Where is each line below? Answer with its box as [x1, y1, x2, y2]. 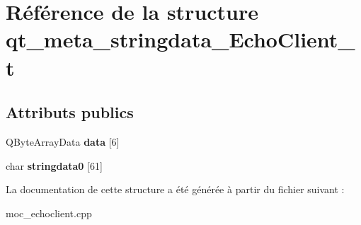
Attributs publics [6, 101, 134, 123]
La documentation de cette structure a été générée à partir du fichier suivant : [6, 182, 345, 197]
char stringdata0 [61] [6, 158, 103, 173]
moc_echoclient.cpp [6, 205, 92, 220]
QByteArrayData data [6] [6, 134, 120, 149]
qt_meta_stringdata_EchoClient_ [6, 25, 355, 54]
